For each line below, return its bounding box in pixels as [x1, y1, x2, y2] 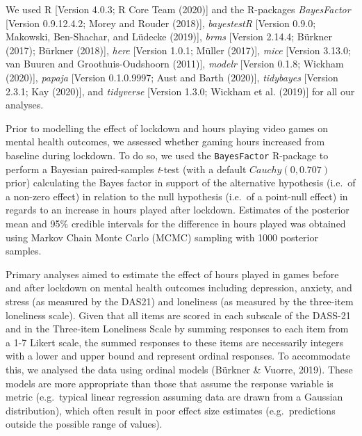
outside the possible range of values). [6, 417, 163, 431]
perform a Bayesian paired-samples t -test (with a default [6, 161, 247, 176]
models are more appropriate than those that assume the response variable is [6, 376, 334, 390]
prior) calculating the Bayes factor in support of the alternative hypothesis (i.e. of [6, 175, 356, 190]
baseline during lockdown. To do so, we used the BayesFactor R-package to [6, 147, 329, 162]
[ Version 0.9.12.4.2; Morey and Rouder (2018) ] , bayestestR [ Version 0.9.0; [6, 15, 316, 30]
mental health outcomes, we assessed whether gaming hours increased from [6, 134, 325, 149]
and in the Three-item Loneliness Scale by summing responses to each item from [6, 321, 349, 336]
